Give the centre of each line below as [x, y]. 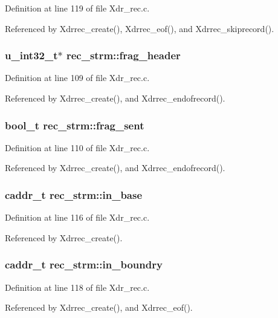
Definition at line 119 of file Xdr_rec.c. [77, 8]
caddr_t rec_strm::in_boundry [84, 264]
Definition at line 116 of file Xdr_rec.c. [77, 217]
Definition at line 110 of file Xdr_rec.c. [77, 147]
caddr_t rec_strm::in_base [74, 194]
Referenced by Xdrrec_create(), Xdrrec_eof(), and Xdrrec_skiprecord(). [140, 28]
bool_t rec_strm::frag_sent [75, 125]
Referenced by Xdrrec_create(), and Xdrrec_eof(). [99, 307]
